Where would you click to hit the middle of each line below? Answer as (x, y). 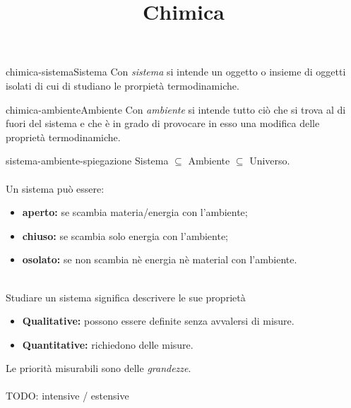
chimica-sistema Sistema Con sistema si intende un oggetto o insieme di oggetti (176, 72)
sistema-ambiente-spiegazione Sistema (87, 161)
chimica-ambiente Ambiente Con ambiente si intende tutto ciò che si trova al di (176, 109)
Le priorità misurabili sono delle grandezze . (99, 368)
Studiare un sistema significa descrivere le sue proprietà (126, 297)
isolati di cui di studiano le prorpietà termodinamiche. (123, 85)
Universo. (270, 161)
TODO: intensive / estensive (67, 396)
